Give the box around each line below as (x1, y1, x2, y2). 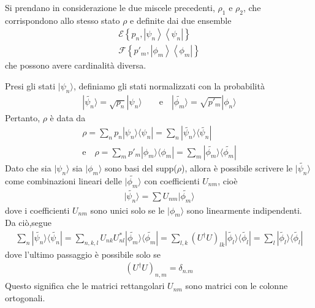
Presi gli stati (5, 80, 56, 92)
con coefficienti (144, 174, 200, 187)
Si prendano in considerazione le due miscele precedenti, (5, 1, 215, 13)
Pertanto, (5, 111, 40, 124)
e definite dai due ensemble (130, 13, 232, 26)
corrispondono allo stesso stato (5, 13, 120, 26)
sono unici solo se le (90, 203, 165, 216)
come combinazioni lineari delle (5, 174, 122, 187)
